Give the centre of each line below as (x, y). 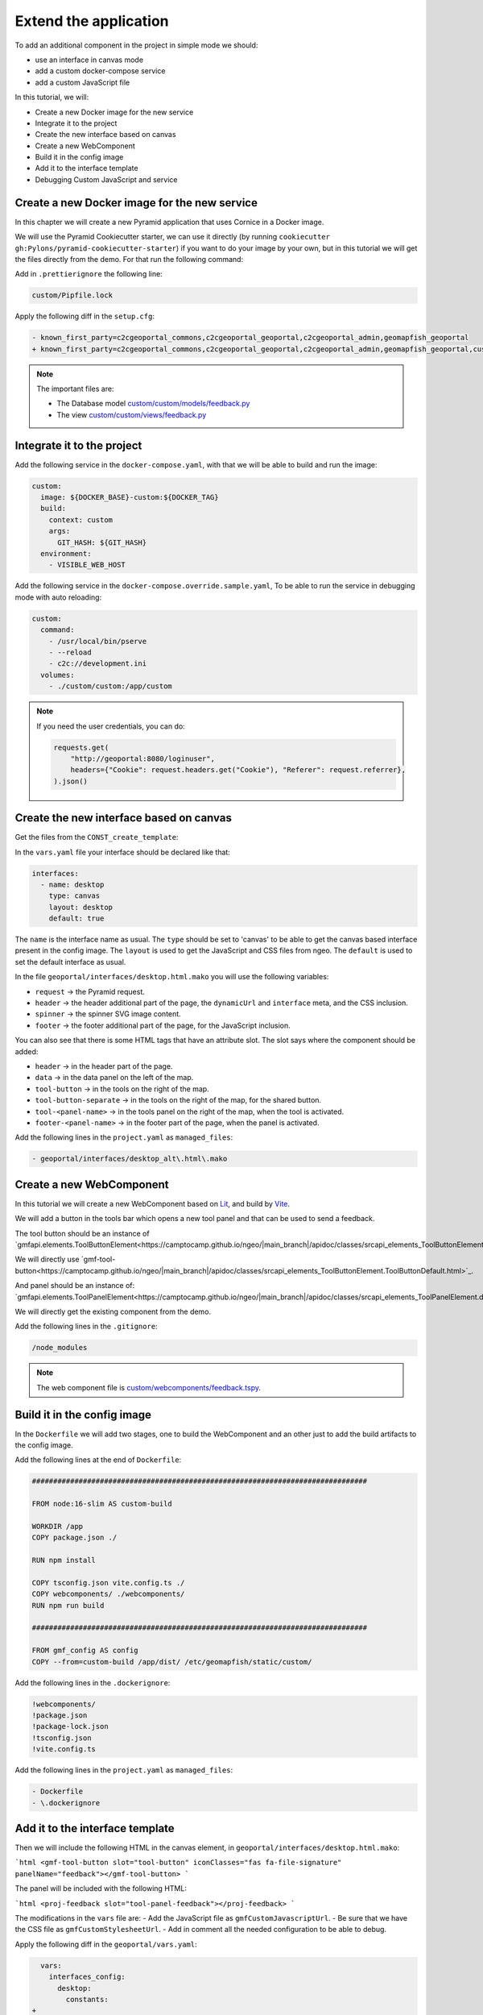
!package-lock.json (70, 1726)
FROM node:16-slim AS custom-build (102, 1504)
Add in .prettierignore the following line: (89, 274)
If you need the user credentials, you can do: (111, 726)
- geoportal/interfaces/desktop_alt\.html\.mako (130, 1159)
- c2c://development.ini (98, 664)
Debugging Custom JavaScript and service (106, 179)
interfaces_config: (87, 1977)
